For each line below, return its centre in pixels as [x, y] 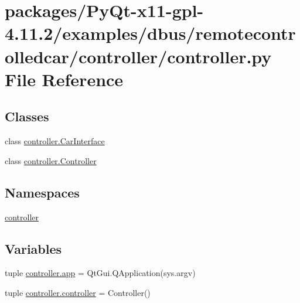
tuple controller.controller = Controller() [78, 292]
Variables [33, 248]
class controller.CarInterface [55, 141]
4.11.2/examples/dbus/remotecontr [150, 33]
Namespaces [42, 192]
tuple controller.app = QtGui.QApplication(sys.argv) [100, 273]
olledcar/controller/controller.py [138, 56]
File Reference [64, 79]
